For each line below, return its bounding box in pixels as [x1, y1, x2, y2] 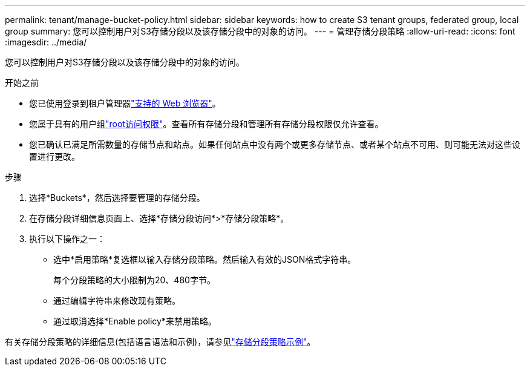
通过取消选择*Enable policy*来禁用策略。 [53, 316, 217, 326]
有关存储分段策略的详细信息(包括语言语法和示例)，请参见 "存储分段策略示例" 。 [5, 337, 316, 347]
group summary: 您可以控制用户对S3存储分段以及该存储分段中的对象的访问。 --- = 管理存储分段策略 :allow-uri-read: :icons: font [5, 26, 515, 36]
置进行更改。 [29, 151, 80, 162]
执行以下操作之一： [29, 234, 105, 244]
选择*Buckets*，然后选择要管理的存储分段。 [29, 192, 205, 203]
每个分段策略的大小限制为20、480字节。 [53, 275, 215, 285]
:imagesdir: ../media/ [5, 37, 87, 47]
